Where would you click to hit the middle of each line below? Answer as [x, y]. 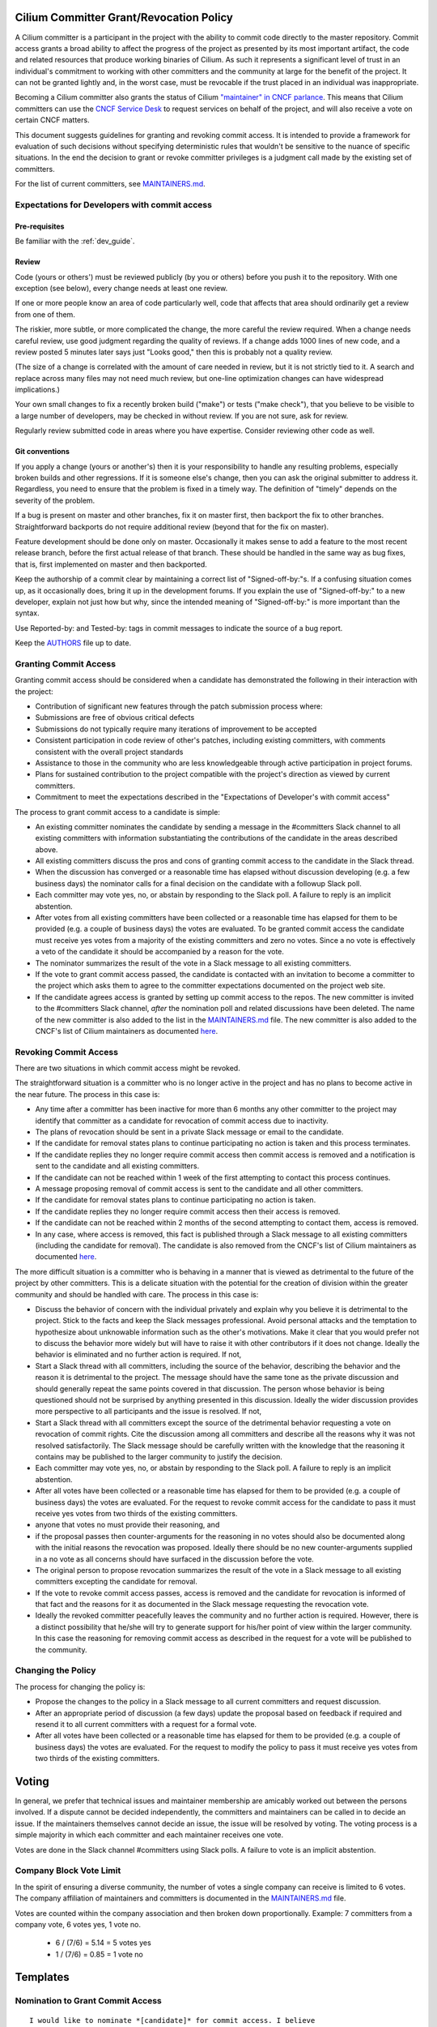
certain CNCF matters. [52, 120]
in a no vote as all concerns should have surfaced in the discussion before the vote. [175, 1559]
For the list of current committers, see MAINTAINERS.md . [110, 184]
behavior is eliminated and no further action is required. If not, [138, 1355]
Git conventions [42, 452]
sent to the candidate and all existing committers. [117, 1166]
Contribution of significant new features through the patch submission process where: [179, 706]
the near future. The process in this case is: [87, 1094]
